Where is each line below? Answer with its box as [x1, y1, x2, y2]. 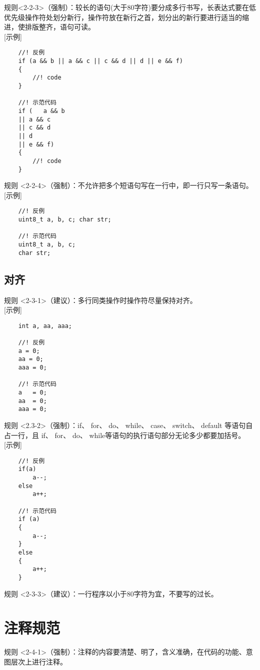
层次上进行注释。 [10, 656, 67, 666]
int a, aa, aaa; [18, 322, 72, 329]
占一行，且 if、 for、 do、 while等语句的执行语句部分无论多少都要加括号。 [4, 429, 245, 440]
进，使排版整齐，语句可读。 [4, 21, 95, 32]
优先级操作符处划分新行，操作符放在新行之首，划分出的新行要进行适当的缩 [4, 11, 249, 22]
